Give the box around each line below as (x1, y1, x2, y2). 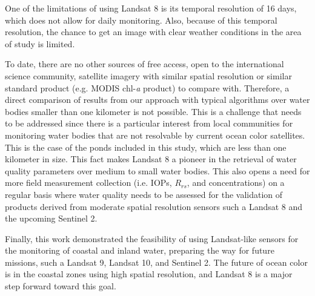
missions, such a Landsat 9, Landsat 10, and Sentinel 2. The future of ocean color (5, 255, 308, 268)
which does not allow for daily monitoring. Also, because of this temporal (5, 13, 277, 26)
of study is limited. (5, 37, 75, 50)
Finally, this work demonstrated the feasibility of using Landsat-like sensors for (5, 232, 299, 245)
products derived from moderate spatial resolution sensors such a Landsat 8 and (5, 200, 303, 212)
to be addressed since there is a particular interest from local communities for (5, 117, 293, 130)
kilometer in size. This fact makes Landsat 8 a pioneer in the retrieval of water (5, 153, 297, 165)
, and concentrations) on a (187, 176, 285, 189)
